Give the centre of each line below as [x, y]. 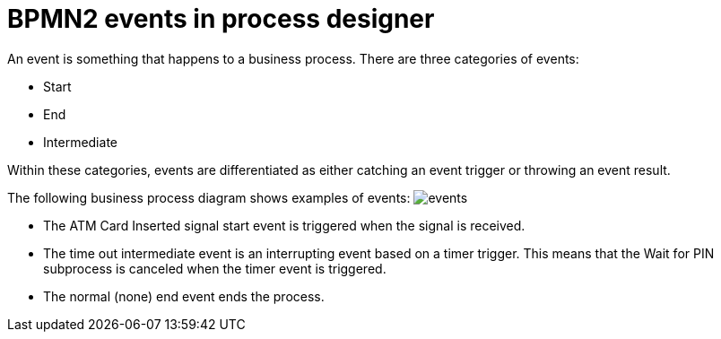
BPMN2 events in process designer [221, 19]
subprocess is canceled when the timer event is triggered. [215, 268]
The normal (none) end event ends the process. [184, 296]
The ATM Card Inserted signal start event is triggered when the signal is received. [284, 225]
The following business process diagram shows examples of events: [209, 197]
